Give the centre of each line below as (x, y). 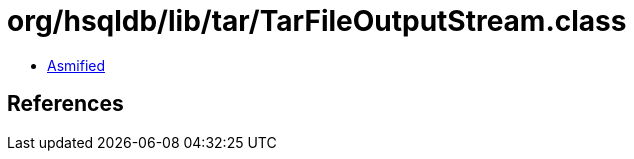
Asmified (76, 65)
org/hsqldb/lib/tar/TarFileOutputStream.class (317, 21)
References (65, 104)
